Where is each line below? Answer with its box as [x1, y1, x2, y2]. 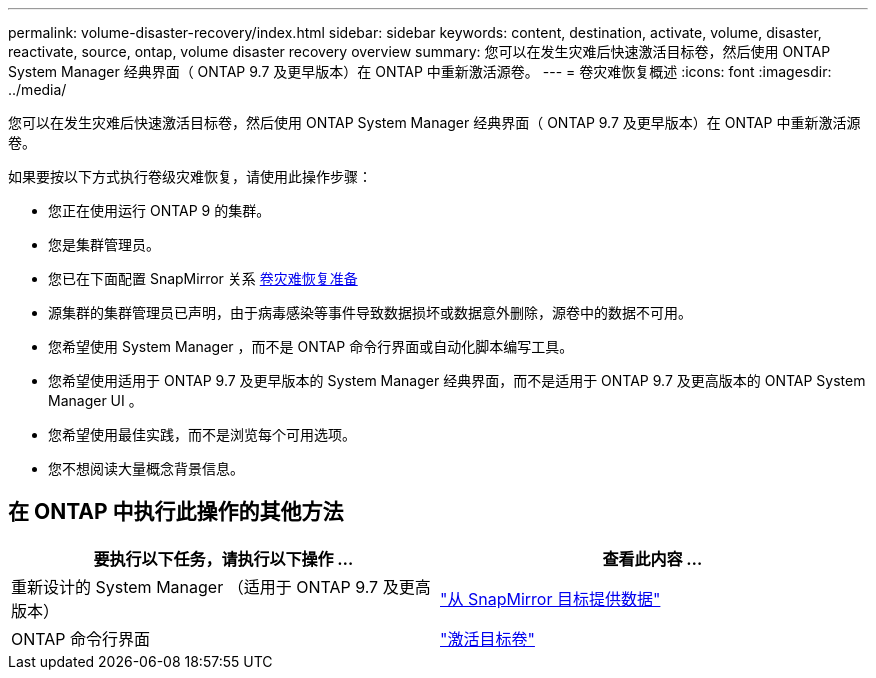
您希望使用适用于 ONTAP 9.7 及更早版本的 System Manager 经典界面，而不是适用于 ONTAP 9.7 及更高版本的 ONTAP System [48, 372, 866, 389]
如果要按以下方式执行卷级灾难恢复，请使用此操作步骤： [8, 168, 372, 185]
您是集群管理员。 [48, 236, 160, 253]
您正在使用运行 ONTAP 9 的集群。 [48, 202, 271, 219]
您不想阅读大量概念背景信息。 [48, 460, 244, 477]
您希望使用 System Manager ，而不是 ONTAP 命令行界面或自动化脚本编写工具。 [48, 338, 574, 355]
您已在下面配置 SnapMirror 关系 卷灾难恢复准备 [48, 270, 358, 287]
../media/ [8, 81, 67, 98]
